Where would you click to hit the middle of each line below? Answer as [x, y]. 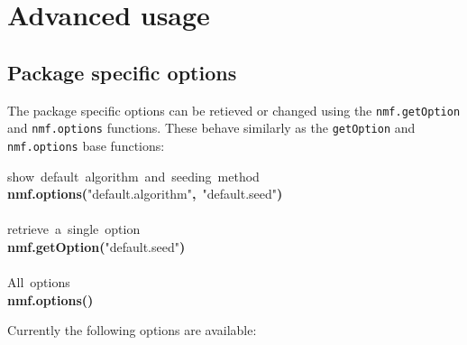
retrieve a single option [74, 229]
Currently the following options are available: [132, 330]
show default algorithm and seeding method [133, 176]
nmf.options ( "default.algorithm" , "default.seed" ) [145, 194]
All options [39, 282]
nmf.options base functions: [86, 145]
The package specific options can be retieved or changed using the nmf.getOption [234, 110]
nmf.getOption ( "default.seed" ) [96, 246]
